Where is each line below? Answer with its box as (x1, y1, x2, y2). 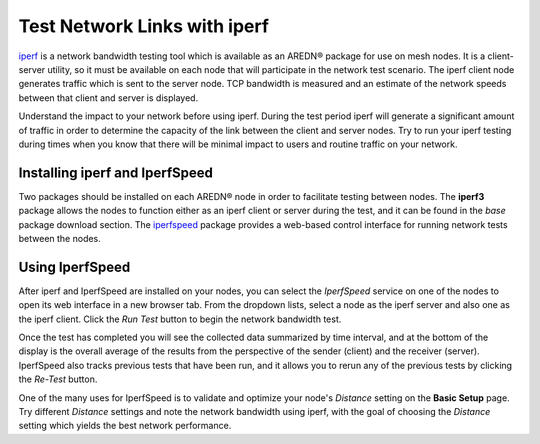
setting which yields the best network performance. (18, 420, 232, 432)
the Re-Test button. (18, 373, 98, 385)
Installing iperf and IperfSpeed (18, 164, 214, 181)
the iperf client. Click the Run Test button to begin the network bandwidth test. (18, 313, 342, 325)
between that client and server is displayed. (18, 91, 199, 104)
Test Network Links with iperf (18, 15, 270, 37)
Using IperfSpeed (18, 258, 131, 275)
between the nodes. (18, 232, 102, 244)
